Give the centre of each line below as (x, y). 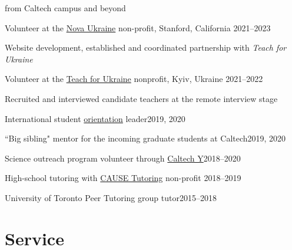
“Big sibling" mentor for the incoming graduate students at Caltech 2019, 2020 (145, 138)
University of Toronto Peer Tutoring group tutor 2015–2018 (111, 197)
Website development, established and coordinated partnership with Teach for (146, 47)
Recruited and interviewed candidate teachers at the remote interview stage (141, 98)
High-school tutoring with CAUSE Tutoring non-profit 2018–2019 (123, 178)
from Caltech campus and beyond (65, 8)
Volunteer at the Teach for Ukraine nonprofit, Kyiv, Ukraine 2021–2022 (134, 79)
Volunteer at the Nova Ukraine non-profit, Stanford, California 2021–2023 (138, 27)
